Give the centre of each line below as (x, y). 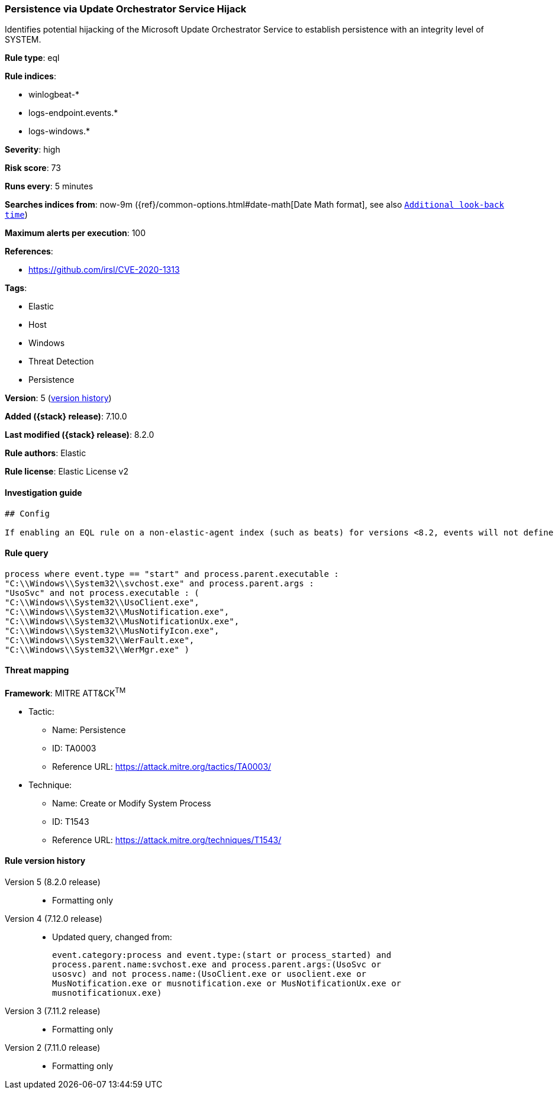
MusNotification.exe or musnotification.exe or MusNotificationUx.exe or (227, 983)
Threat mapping (37, 670)
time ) (16, 215)
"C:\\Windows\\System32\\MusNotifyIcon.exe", (112, 630)
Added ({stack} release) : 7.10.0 (66, 417)
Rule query (27, 553)
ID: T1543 (71, 821)
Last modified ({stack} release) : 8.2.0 (80, 435)
